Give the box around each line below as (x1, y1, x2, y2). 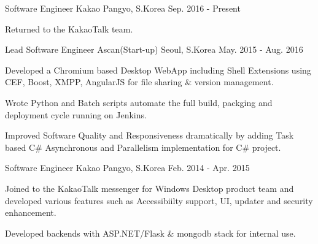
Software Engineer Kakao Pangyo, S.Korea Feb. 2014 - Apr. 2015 (5, 161, 250, 174)
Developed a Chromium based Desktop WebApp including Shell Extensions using (5, 63, 311, 76)
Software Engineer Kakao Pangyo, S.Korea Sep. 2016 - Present (5, 2, 241, 14)
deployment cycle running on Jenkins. (5, 108, 147, 121)
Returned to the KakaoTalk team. (5, 22, 133, 35)
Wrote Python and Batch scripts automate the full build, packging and (5, 96, 273, 109)
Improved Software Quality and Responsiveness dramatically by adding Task (5, 129, 294, 142)
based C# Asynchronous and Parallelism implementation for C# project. (5, 140, 281, 153)
